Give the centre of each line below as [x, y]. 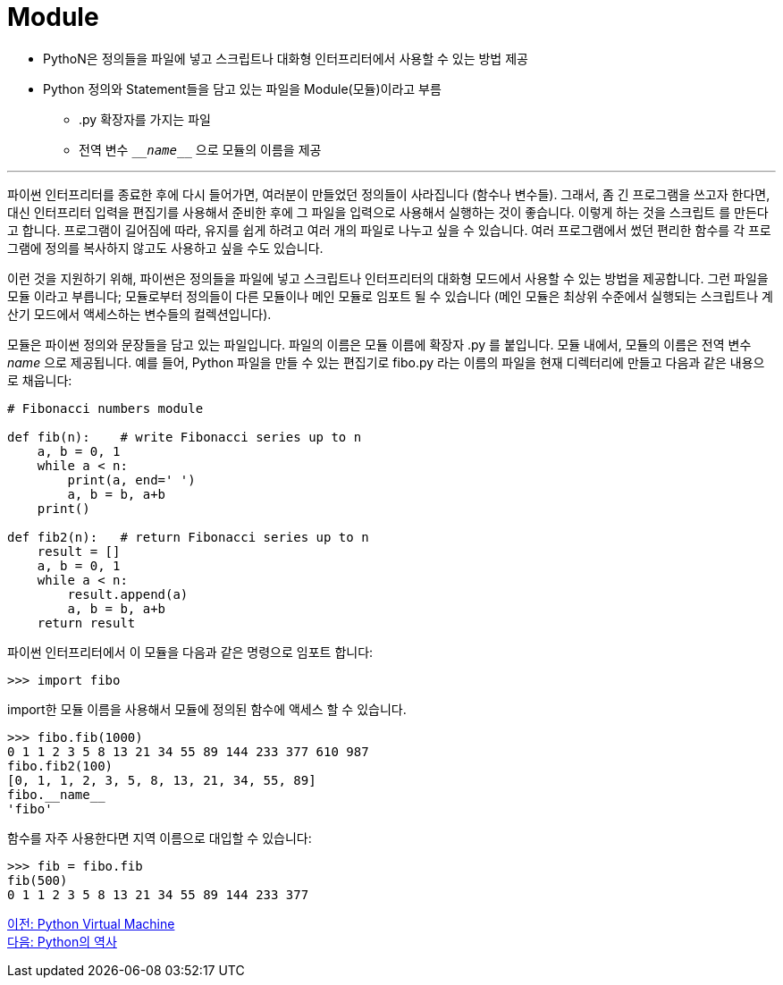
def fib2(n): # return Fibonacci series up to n [188, 537]
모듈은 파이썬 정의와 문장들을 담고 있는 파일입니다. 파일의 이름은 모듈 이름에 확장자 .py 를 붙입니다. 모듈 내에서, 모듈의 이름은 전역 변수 [379, 344]
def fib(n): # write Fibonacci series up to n [185, 437]
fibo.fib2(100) [60, 766]
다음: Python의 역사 [62, 941]
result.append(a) [128, 594]
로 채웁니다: [40, 380]
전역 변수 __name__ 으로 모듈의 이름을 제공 [200, 149]
